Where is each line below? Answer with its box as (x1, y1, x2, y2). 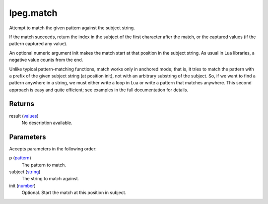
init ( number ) (9, 183, 36, 189)
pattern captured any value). (9, 41, 67, 47)
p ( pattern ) (9, 155, 32, 161)
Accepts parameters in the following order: (9, 145, 97, 151)
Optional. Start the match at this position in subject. (21, 190, 127, 196)
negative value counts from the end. (9, 57, 83, 63)
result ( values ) (9, 113, 39, 119)
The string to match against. (21, 176, 79, 182)
